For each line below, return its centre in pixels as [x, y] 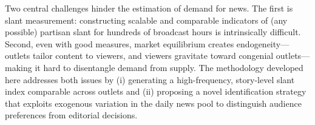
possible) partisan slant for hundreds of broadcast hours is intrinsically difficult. [153, 32]
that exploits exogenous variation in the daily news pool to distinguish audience [153, 103]
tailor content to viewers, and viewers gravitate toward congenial [153, 56]
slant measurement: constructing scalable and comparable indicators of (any [146, 20]
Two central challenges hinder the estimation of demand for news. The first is [149, 8]
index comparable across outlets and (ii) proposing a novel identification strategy [156, 91]
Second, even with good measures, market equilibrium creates [120, 43]
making [19, 67]
